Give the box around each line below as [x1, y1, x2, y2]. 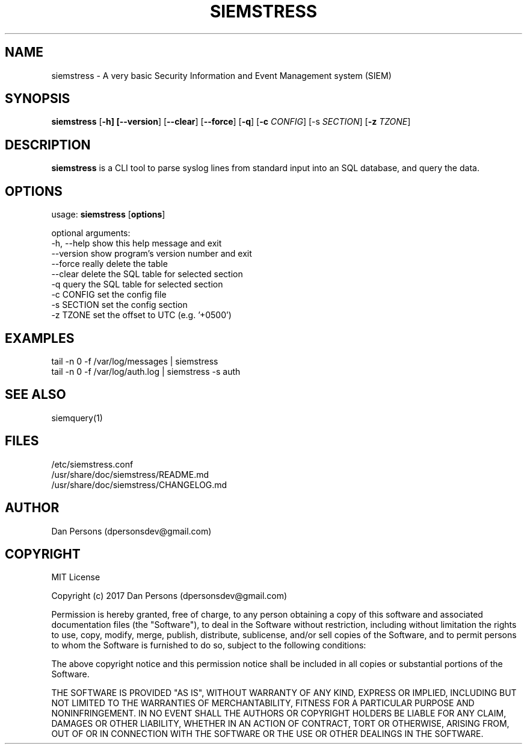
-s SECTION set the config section [51, 299, 188, 310]
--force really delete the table [51, 259, 168, 269]
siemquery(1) [51, 412, 103, 423]
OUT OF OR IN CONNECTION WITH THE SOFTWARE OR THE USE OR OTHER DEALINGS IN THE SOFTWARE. [51, 729, 484, 739]
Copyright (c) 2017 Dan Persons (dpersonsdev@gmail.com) [51, 591, 288, 601]
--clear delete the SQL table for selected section [51, 269, 243, 280]
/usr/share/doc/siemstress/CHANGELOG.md [51, 479, 227, 490]
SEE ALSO [5, 387, 66, 403]
